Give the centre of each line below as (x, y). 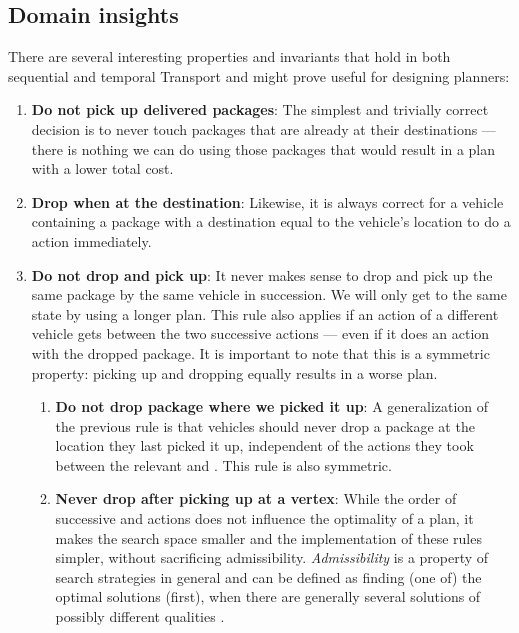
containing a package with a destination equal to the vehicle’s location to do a (271, 221)
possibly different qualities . (140, 616)
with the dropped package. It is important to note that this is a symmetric (260, 352)
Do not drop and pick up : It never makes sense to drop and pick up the (262, 274)
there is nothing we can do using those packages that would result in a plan (263, 148)
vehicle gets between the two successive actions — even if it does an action (260, 333)
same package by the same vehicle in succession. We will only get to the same (269, 294)
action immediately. (91, 240)
